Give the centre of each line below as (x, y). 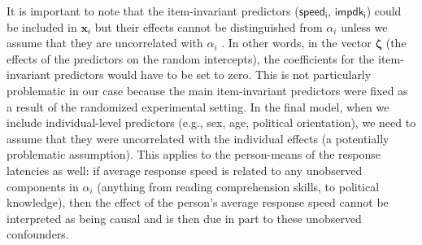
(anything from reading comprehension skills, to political (238, 186)
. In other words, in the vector (296, 43)
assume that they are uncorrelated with (105, 43)
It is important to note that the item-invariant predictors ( (153, 11)
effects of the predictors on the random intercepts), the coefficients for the (191, 58)
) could (384, 11)
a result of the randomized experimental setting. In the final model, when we (198, 106)
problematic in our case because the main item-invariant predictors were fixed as (207, 90)
